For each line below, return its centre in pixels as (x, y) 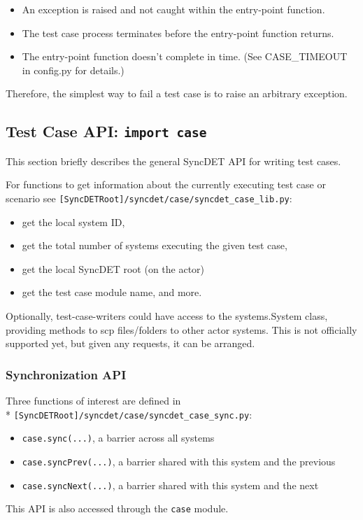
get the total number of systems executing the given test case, (155, 245)
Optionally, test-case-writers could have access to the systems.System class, (167, 315)
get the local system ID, (73, 222)
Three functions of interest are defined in (93, 400)
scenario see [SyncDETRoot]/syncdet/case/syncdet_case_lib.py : (149, 198)
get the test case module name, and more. (112, 292)
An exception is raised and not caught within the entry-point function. (173, 9)
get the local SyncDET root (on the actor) (113, 268)
